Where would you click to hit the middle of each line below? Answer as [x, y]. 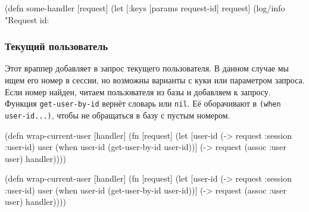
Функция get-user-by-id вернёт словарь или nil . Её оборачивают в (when [143, 103]
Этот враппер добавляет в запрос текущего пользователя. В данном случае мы [147, 68]
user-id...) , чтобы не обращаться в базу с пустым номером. [118, 115]
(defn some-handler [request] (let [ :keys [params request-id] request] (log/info [145, 8]
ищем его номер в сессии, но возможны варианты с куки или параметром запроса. [155, 80]
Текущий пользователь [57, 46]
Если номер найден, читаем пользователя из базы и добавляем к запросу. [138, 91]
